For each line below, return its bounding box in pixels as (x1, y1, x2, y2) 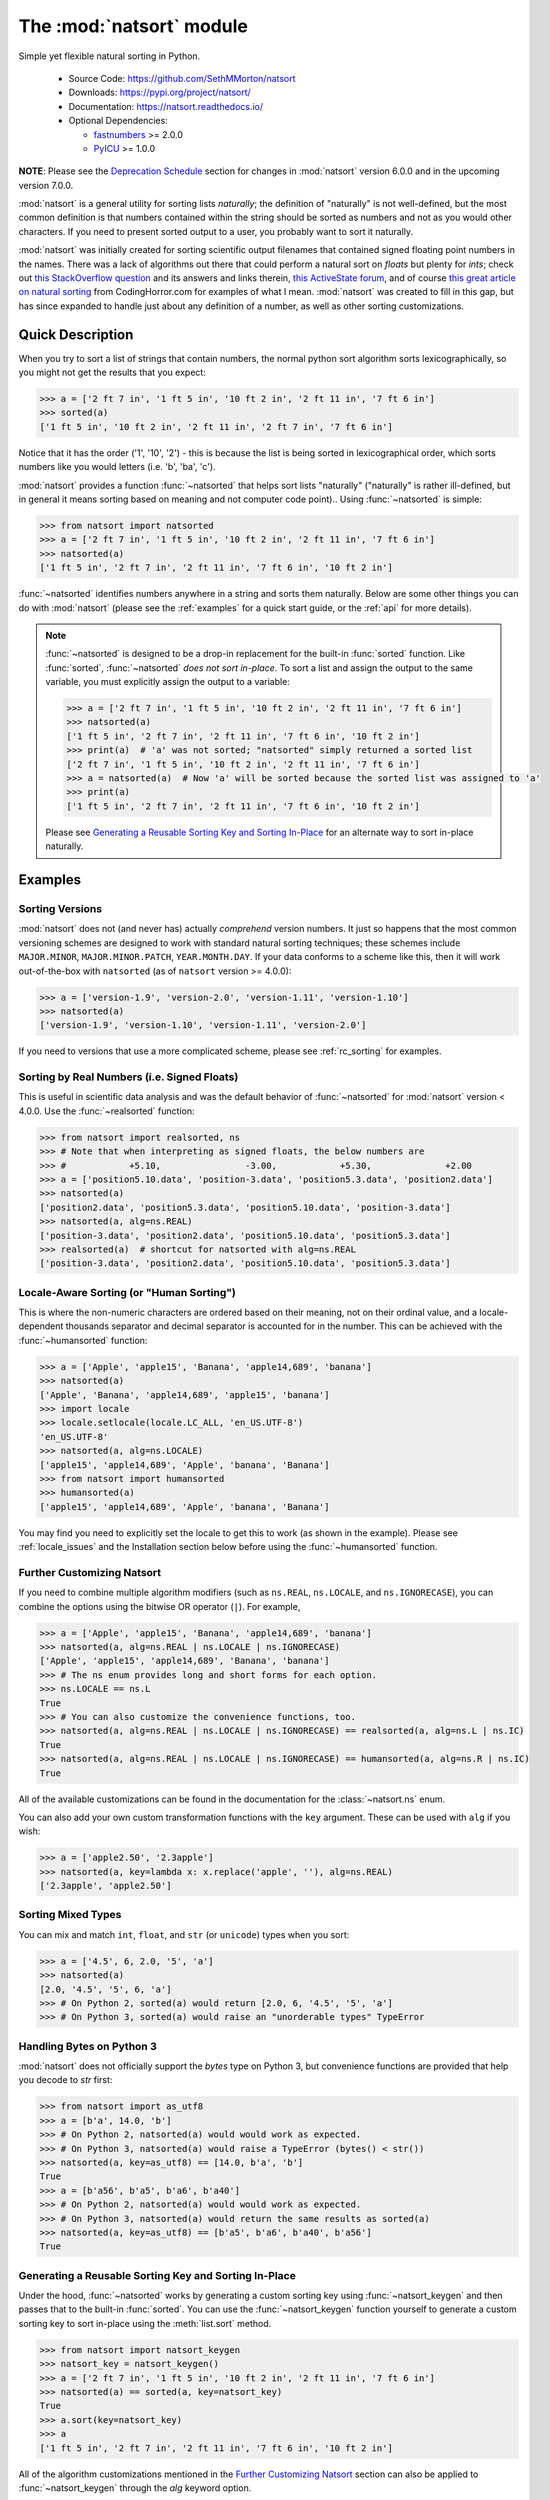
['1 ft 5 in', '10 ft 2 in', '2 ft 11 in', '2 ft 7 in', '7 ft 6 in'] (39, 421, 394, 432)
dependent (18, 1320, 64, 1332)
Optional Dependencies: (68, 115, 169, 127)
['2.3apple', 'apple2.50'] (39, 1880, 172, 1892)
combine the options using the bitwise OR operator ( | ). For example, (18, 1600, 301, 1612)
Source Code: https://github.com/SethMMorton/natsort (68, 72, 296, 84)
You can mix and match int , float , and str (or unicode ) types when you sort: (18, 1928, 350, 1940)
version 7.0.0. (18, 179, 74, 191)
